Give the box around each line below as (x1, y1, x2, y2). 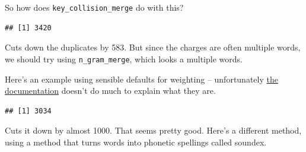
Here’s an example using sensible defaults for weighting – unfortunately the (5, 72, 278, 85)
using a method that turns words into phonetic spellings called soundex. (5, 135, 267, 148)
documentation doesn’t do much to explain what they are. (5, 84, 216, 97)
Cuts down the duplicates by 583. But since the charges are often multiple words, (5, 41, 301, 53)
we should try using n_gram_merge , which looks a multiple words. (5, 52, 243, 65)
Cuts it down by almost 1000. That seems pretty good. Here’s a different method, (5, 124, 302, 137)
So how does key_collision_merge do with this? (5, 1, 184, 13)
